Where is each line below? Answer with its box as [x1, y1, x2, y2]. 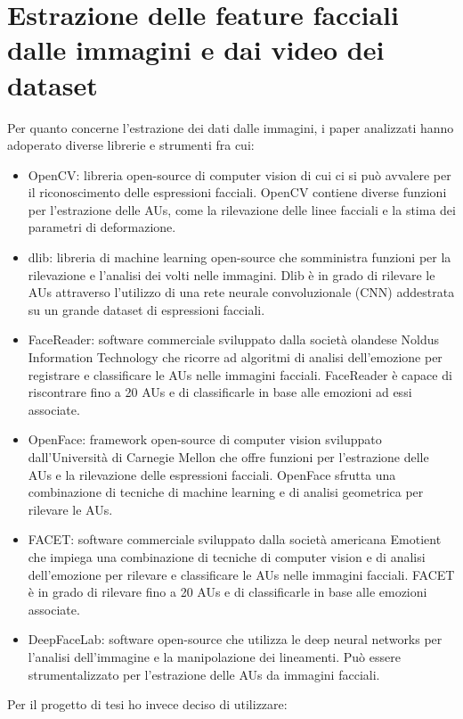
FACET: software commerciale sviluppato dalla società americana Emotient [28, 530, 442, 549]
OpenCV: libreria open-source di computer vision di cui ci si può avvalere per [28, 165, 451, 184]
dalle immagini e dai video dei [7, 31, 385, 68]
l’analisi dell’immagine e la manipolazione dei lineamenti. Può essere [28, 647, 401, 665]
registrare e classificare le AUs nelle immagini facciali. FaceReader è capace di [28, 365, 452, 384]
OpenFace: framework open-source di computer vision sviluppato [28, 430, 382, 449]
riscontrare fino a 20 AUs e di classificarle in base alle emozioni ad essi [28, 383, 412, 401]
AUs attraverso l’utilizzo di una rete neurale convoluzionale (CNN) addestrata [28, 283, 455, 302]
